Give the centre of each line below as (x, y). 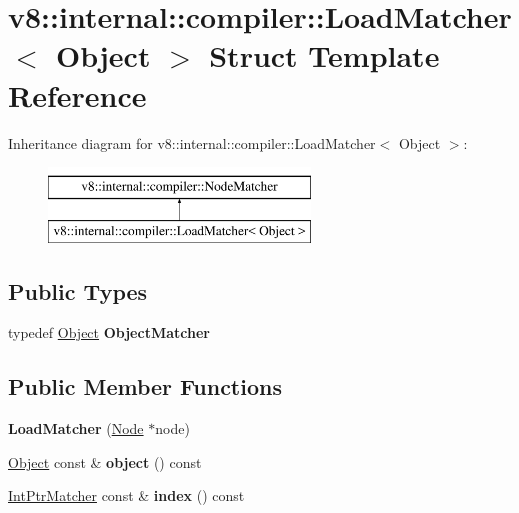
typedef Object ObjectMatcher (109, 332)
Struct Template (324, 55)
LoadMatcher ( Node (76, 428)
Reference (77, 94)
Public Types (78, 290)
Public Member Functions (145, 386)
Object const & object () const (105, 461)
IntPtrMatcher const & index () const (126, 495)
